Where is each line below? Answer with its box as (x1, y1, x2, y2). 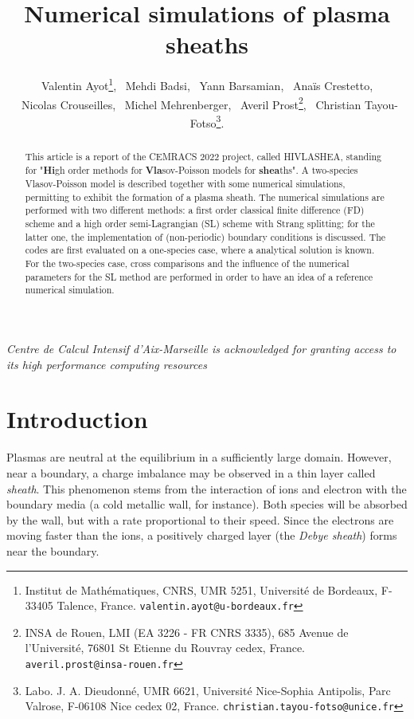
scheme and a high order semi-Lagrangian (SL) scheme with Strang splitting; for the (25, 217, 375, 230)
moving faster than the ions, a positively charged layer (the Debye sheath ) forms (6, 527, 397, 544)
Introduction (6, 403, 148, 435)
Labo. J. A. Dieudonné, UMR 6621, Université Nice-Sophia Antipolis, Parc (25, 682, 391, 698)
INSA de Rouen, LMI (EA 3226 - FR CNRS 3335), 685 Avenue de (25, 623, 349, 640)
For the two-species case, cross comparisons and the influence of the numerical (25, 257, 350, 270)
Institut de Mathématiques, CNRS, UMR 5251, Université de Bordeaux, (25, 581, 378, 598)
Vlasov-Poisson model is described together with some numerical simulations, (25, 177, 346, 191)
